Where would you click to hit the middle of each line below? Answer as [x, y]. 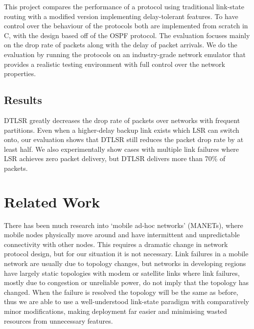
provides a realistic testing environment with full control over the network [115, 64]
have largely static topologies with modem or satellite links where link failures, [122, 273]
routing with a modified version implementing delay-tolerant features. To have [121, 16]
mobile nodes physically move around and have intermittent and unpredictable [122, 235]
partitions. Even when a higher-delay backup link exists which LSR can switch [122, 130]
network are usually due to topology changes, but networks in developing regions [125, 263]
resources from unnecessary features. [58, 320]
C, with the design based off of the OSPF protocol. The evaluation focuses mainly [127, 35]
